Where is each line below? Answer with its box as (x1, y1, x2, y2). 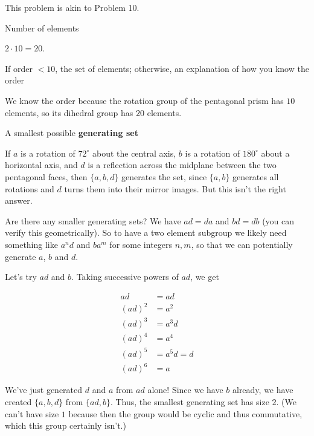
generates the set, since (121, 170, 207, 183)
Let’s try (5, 270, 37, 283)
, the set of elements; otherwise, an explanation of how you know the (55, 62, 309, 74)
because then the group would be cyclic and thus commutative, (68, 407, 303, 420)
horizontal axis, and (5, 158, 78, 171)
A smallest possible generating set (5, 126, 138, 139)
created (5, 395, 32, 408)
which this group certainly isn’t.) (5, 419, 126, 432)
